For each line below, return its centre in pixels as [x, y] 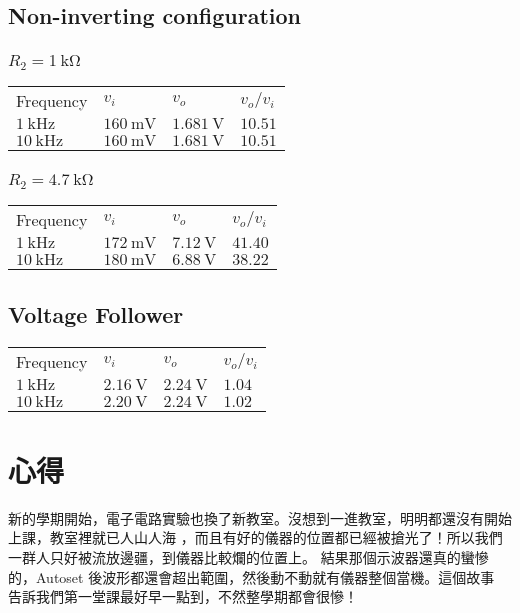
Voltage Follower [96, 313]
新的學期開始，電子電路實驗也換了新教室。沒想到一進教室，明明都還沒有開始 [260, 517]
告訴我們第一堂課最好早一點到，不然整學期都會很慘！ [183, 596]
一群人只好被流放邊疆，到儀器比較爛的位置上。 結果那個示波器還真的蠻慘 [248, 556]
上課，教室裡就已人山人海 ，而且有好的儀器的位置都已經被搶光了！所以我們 [255, 537]
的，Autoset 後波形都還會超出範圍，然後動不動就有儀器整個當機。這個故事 [251, 576]
